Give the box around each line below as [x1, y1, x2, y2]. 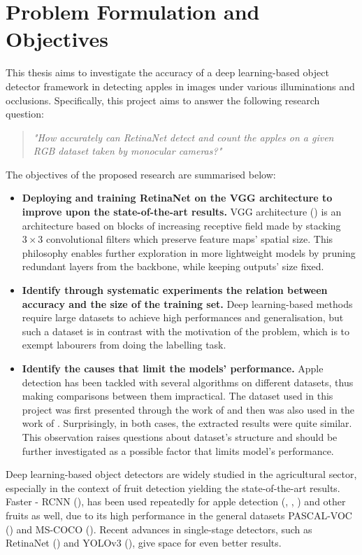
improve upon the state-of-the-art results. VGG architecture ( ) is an [22, 204, 342, 219]
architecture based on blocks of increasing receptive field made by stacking [22, 218, 341, 232]
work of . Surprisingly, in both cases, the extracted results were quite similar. [22, 416, 352, 430]
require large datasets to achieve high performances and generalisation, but [22, 310, 344, 325]
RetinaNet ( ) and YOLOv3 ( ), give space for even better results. [6, 535, 282, 550]
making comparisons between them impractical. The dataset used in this [22, 388, 333, 403]
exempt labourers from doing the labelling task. [22, 337, 226, 352]
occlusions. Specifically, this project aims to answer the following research [6, 92, 320, 107]
